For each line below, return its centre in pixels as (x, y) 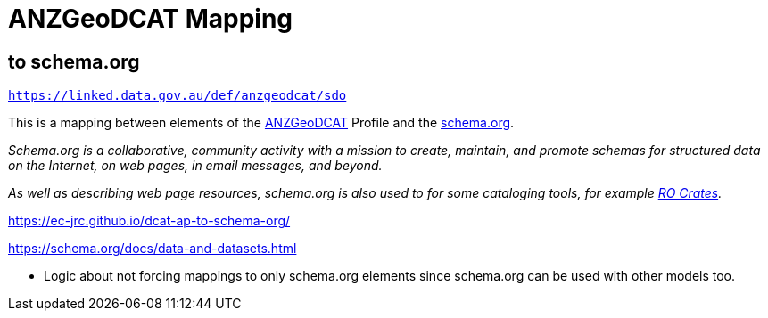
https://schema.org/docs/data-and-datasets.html (153, 249)
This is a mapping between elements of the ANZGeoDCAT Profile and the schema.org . (261, 123)
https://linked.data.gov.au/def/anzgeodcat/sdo (178, 96)
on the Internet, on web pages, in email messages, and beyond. (195, 166)
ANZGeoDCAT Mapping (151, 19)
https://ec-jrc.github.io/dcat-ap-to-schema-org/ (149, 221)
